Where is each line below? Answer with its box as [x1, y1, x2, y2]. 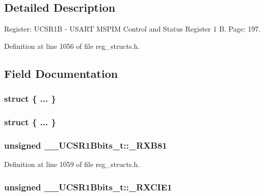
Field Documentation [4, 65, 118, 81]
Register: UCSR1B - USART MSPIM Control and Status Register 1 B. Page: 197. [4, 23, 261, 34]
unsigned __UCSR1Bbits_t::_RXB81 [4, 138, 167, 151]
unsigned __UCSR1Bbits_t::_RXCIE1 [4, 180, 172, 193]
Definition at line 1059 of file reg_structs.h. [4, 159, 140, 170]
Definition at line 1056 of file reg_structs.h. [4, 40, 140, 51]
